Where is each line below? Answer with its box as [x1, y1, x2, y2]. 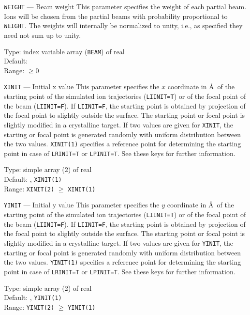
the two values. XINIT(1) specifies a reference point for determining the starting [4, 139, 241, 149]
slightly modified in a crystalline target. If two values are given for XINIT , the [4, 119, 234, 129]
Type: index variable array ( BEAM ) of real [4, 46, 125, 56]
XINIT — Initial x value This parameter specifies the [4, 81, 160, 92]
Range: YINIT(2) [4, 301, 55, 312]
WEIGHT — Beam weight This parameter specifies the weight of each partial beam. [4, 1, 247, 11]
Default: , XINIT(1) [4, 174, 62, 184]
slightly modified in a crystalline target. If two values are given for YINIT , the [4, 237, 234, 248]
